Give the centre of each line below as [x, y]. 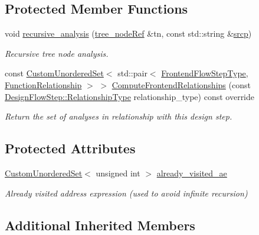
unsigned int [118, 173]
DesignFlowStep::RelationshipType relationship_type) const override [130, 96]
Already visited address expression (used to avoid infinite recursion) [126, 193]
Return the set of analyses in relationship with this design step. [119, 116]
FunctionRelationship [43, 84]
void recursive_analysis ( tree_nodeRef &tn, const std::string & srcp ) [128, 33]
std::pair [132, 73]
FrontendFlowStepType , [205, 73]
